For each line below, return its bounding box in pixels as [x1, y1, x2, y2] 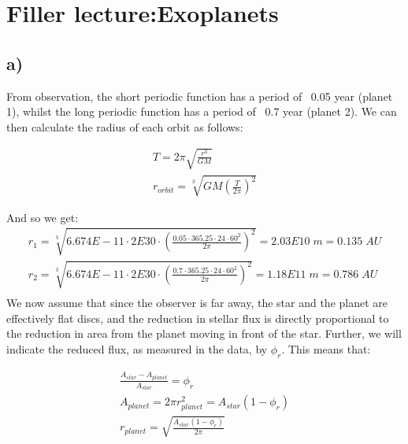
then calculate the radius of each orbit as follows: [6, 118, 243, 135]
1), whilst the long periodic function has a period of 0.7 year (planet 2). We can [6, 103, 397, 120]
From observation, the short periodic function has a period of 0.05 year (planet [6, 87, 393, 104]
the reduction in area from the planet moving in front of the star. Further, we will [6, 325, 402, 342]
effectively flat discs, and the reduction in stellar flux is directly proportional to [6, 309, 389, 326]
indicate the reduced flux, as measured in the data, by [6, 341, 268, 357]
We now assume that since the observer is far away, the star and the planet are [6, 294, 388, 311]
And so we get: [6, 209, 79, 225]
